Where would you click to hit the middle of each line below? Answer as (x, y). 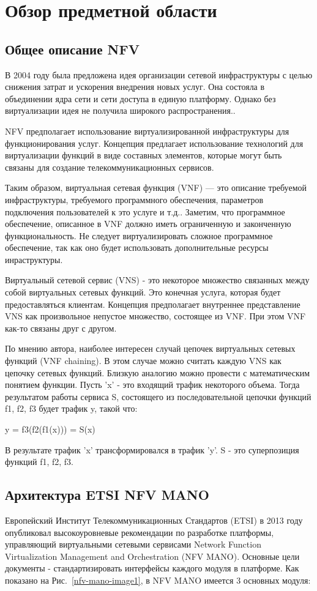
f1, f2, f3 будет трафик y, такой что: (71, 408)
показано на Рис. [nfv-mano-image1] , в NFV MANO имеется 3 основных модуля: (158, 580)
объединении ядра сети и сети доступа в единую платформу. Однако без (140, 98)
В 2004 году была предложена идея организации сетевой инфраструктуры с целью (159, 74)
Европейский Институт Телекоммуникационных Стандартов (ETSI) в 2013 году (154, 520)
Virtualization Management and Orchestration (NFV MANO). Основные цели (152, 556)
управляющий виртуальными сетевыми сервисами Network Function (133, 544)
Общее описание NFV (72, 49)
